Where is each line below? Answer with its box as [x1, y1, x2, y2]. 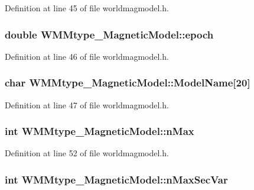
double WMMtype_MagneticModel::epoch [5, 27, 214, 41]
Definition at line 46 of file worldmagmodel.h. [5, 50, 169, 62]
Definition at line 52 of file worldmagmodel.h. [5, 147, 169, 159]
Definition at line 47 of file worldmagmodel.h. [5, 98, 169, 111]
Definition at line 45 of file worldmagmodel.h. [5, 2, 169, 14]
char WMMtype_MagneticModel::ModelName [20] [5, 75, 250, 90]
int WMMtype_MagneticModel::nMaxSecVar [5, 172, 228, 186]
